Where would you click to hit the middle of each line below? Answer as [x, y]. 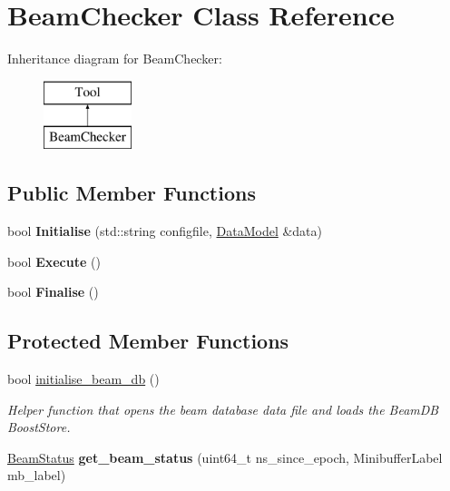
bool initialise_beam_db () [83, 379]
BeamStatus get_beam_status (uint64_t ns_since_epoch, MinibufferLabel [225, 457]
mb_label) [37, 475]
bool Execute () [54, 261]
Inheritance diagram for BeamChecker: [115, 59]
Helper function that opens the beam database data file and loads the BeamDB [223, 409]
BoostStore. [39, 427]
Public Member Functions [132, 193]
